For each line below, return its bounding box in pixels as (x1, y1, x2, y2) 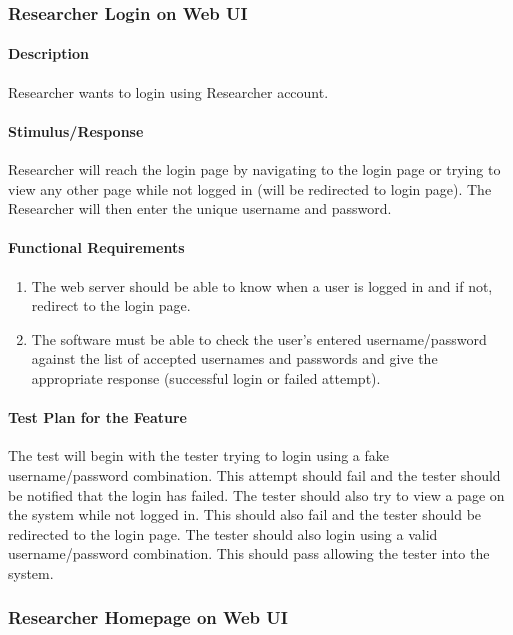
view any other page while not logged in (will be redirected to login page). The (8, 178, 492, 199)
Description (8, 43, 90, 64)
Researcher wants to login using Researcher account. (8, 81, 329, 102)
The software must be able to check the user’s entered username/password (31, 328, 487, 349)
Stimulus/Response (8, 120, 144, 141)
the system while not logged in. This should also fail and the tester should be (8, 504, 482, 525)
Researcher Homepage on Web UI (8, 605, 288, 630)
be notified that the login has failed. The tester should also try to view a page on (8, 484, 505, 505)
